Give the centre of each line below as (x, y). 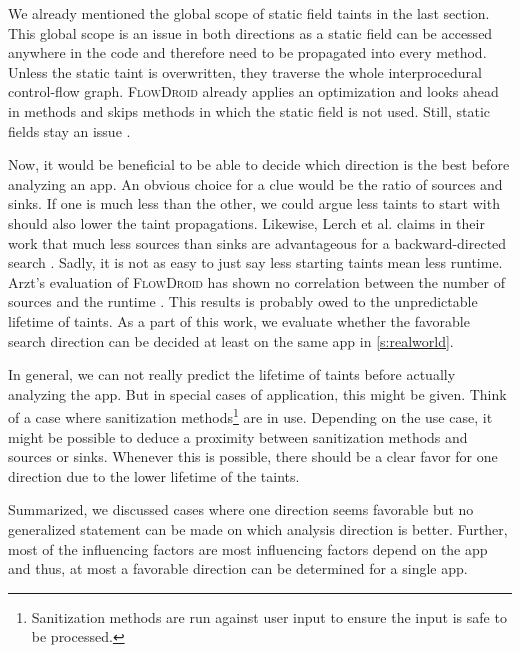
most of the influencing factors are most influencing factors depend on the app (248, 548)
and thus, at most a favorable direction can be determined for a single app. (238, 568)
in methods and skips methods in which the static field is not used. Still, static (249, 110)
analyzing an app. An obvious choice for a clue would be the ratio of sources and (255, 183)
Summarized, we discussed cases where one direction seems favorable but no (241, 509)
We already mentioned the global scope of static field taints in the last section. (249, 13)
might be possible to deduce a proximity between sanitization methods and (238, 436)
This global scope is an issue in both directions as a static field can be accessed (250, 32)
